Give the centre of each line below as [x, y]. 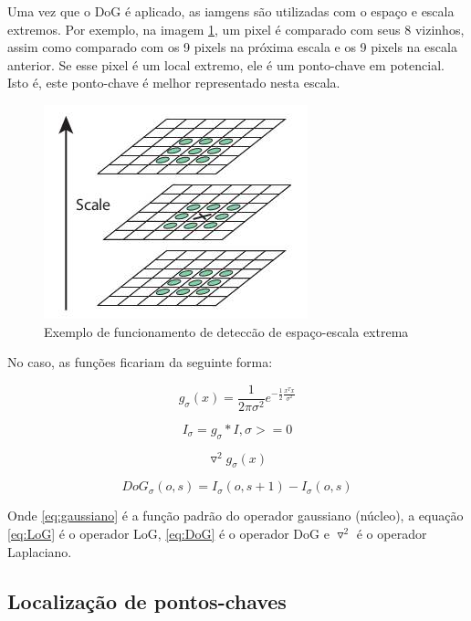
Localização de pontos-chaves [147, 600]
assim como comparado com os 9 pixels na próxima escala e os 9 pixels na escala [232, 47]
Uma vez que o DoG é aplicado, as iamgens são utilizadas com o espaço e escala [231, 11]
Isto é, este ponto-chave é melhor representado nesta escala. [174, 83]
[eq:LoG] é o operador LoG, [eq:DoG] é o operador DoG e [168, 534]
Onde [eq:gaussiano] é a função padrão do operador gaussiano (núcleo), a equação [235, 516]
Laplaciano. [40, 551]
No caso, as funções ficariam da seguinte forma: [140, 362]
